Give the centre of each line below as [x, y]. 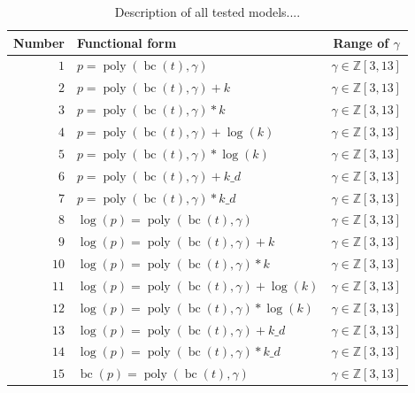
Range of [361, 42]
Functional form [127, 42]
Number [39, 42]
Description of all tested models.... [207, 12]
